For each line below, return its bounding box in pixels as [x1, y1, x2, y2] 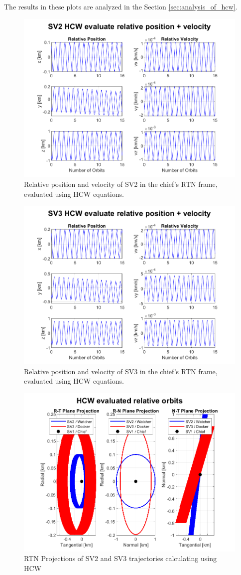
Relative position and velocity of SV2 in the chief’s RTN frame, [24, 179, 218, 189]
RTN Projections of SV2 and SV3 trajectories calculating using [24, 553, 217, 564]
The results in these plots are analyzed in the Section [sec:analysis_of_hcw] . [4, 1, 238, 11]
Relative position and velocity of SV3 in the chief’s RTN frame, [24, 366, 218, 376]
